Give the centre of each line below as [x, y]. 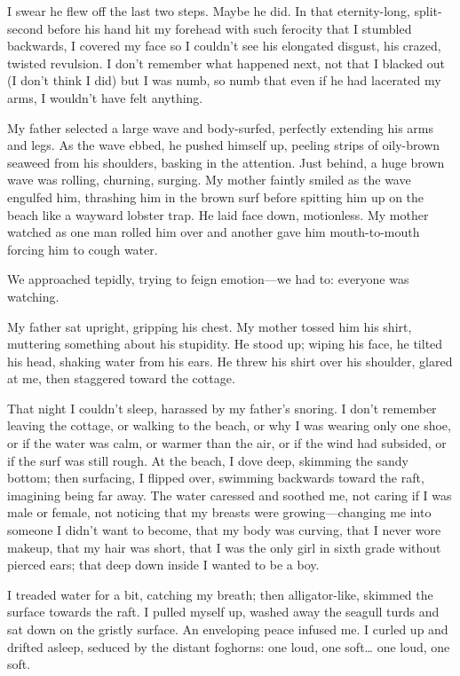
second [25, 28]
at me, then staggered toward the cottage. [121, 378]
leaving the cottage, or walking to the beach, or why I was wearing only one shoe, [229, 425]
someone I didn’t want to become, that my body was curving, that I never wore [224, 530]
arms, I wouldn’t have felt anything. [105, 97]
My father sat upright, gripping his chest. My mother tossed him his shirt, [210, 326]
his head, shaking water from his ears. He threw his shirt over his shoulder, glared [230, 361]
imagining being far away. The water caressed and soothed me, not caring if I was [230, 495]
